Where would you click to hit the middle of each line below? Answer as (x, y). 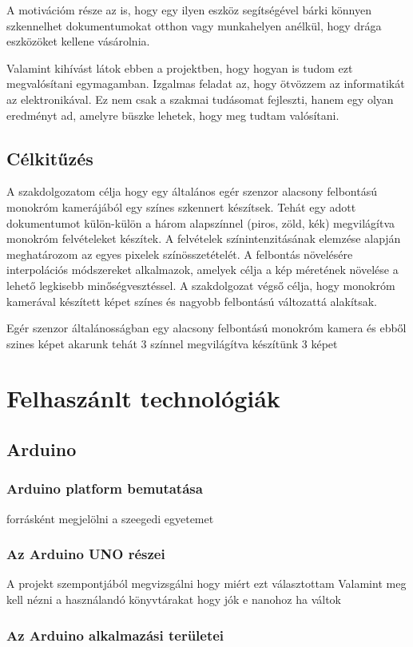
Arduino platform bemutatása (105, 488)
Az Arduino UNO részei (86, 554)
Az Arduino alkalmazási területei (115, 635)
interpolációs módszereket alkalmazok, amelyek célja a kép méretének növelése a (203, 270)
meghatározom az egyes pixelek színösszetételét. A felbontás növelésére (180, 254)
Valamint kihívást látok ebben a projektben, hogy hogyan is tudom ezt (180, 67)
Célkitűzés (50, 158)
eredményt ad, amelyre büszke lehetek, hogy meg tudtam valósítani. (173, 115)
